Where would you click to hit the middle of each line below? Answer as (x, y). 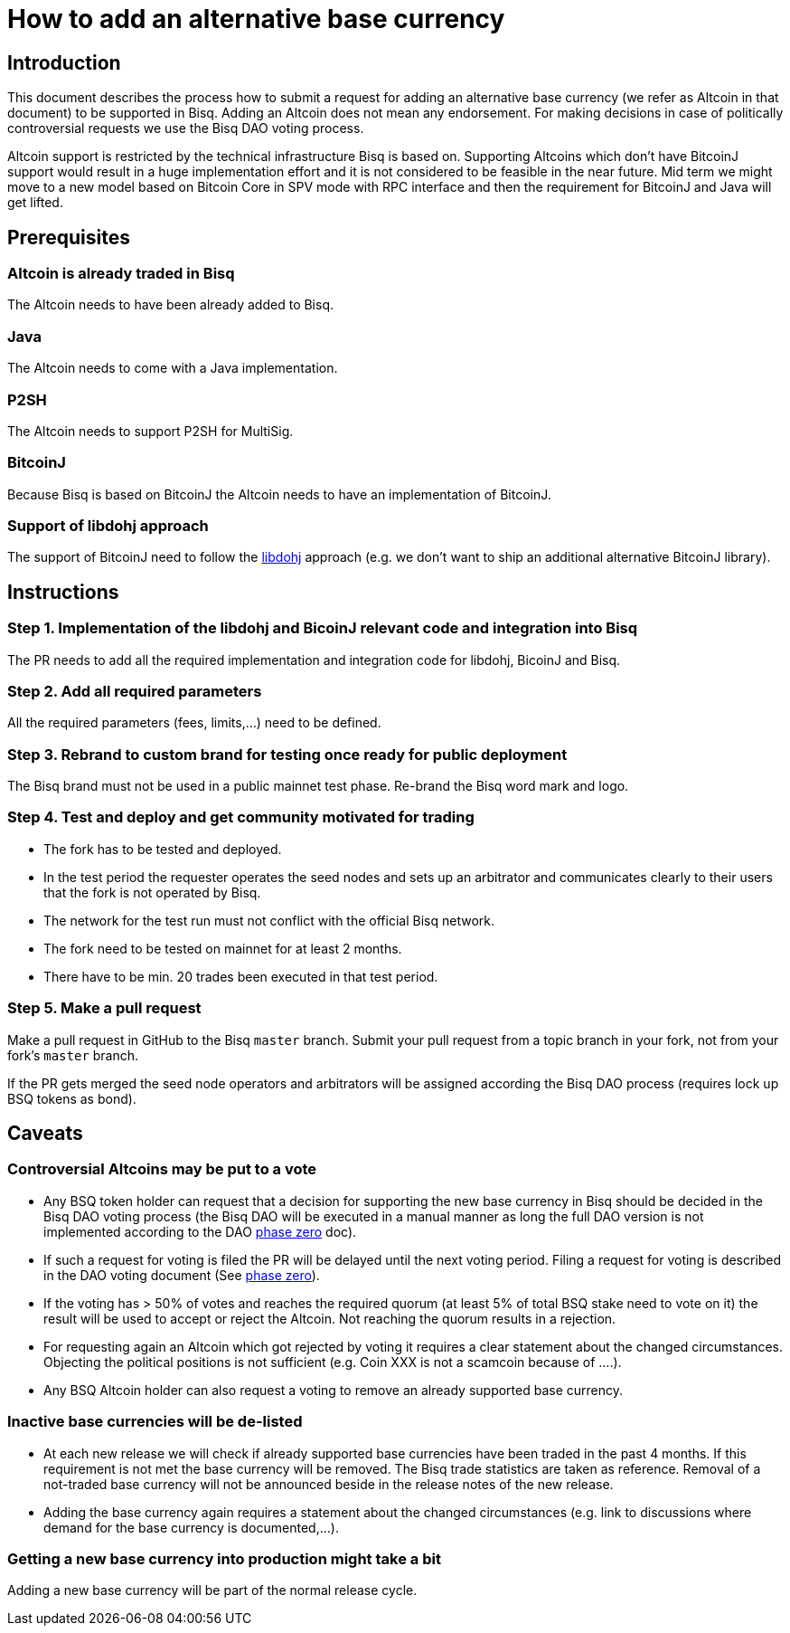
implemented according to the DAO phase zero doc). (200, 1231)
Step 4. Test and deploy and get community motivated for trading (241, 817)
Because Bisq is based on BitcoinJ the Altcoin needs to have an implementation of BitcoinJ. (279, 494)
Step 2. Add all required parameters (135, 691)
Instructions (63, 592)
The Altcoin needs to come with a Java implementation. (173, 368)
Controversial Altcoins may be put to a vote (162, 1169)
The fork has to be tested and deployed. (163, 849)
